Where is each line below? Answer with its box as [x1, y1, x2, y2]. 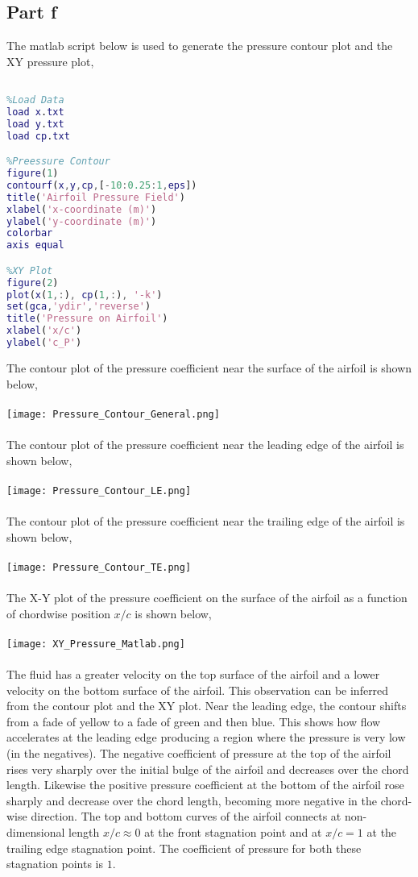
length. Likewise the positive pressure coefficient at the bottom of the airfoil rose [6, 776, 404, 793]
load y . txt [6, 118, 64, 130]
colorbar [6, 227, 53, 239]
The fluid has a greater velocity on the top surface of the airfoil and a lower [6, 666, 380, 683]
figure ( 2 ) [6, 276, 59, 289]
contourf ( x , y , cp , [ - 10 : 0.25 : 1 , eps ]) [6, 179, 197, 191]
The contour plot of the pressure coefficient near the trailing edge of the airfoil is [6, 513, 405, 530]
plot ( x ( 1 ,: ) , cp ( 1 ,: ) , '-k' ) [6, 289, 163, 301]
